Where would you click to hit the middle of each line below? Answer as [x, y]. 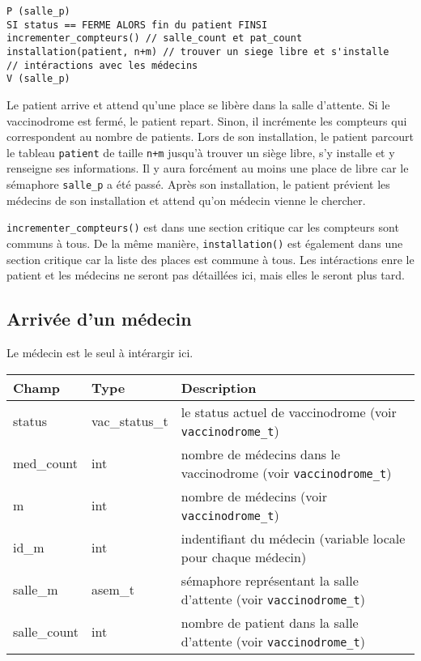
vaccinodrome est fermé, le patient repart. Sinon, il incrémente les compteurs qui [207, 120]
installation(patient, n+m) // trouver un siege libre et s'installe [198, 51]
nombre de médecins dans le [261, 454]
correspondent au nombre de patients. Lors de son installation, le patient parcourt [210, 136]
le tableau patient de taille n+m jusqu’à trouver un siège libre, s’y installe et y [201, 152]
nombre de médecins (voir [254, 496]
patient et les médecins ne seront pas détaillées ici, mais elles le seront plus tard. [206, 275]
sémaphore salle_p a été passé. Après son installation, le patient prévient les [198, 183]
